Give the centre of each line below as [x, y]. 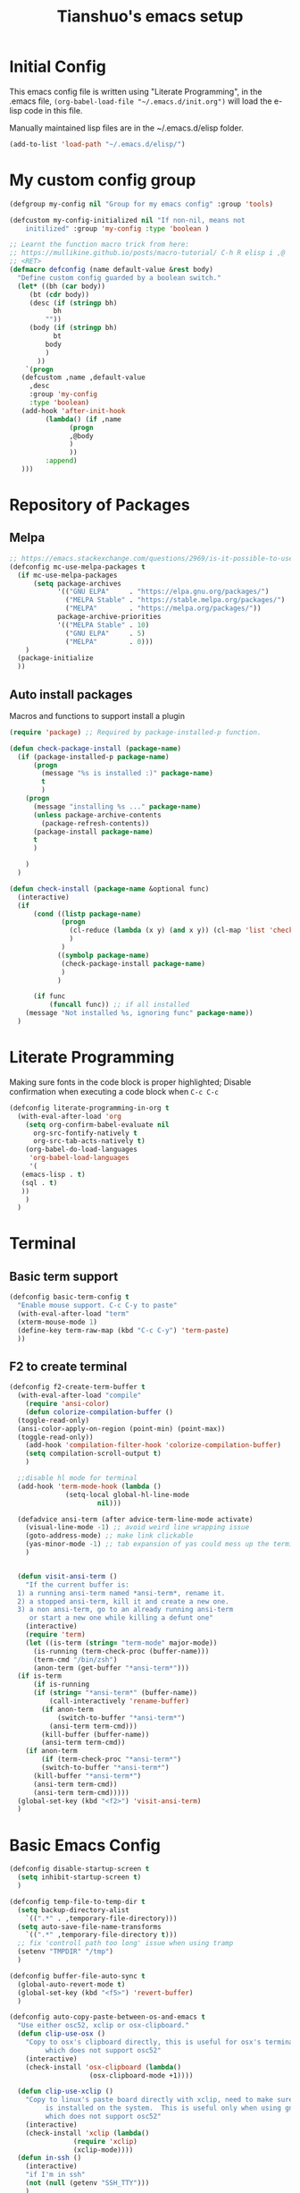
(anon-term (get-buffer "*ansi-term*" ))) [111, 1668]
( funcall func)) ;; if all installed [119, 1005]
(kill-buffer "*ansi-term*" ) [87, 1776]
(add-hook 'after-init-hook [73, 411]
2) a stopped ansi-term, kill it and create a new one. [123, 1601]
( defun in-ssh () [50, 2158]
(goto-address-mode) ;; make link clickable [109, 1536]
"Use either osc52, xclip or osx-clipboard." [104, 2026]
